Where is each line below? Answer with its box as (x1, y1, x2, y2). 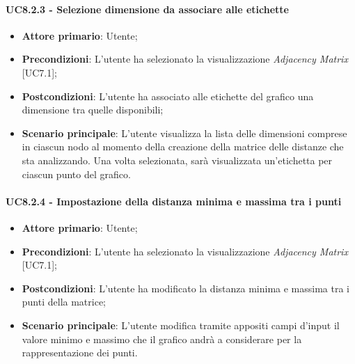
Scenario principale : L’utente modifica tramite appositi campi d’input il (22, 317, 340, 332)
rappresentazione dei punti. (22, 345, 138, 360)
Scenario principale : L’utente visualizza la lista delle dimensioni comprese (22, 125, 347, 140)
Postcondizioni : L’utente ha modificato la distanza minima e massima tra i (22, 280, 349, 295)
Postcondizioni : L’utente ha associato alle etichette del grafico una (22, 88, 314, 103)
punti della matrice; (22, 294, 106, 309)
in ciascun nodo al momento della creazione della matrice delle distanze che (22, 139, 344, 154)
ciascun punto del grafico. (22, 166, 131, 181)
